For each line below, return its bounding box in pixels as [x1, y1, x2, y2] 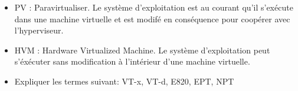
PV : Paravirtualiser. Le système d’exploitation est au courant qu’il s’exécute [14, 1, 293, 13]
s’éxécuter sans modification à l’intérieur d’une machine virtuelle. [14, 55, 250, 68]
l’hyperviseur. [14, 24, 64, 36]
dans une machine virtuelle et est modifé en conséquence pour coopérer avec [14, 12, 290, 25]
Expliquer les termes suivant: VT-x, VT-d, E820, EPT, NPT [14, 75, 234, 87]
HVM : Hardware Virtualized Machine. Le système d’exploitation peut [14, 43, 270, 56]
